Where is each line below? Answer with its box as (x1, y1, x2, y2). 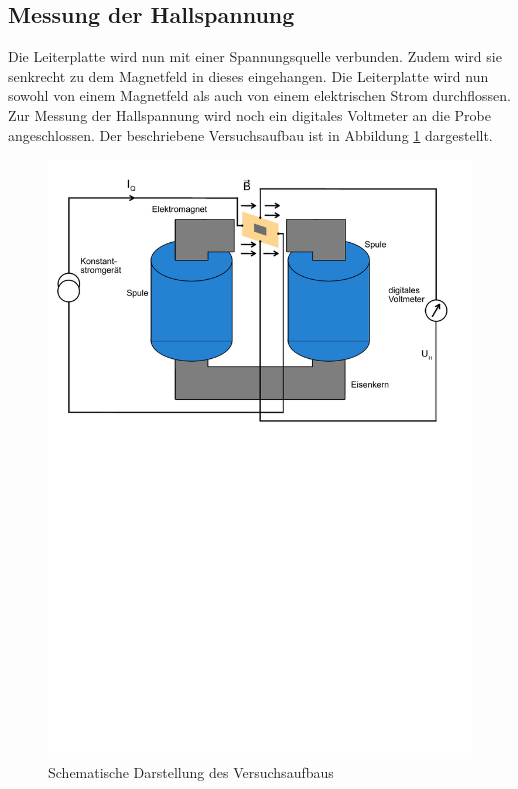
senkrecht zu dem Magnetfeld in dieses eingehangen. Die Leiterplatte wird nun (8, 65, 489, 86)
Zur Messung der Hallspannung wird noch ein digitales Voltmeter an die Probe (8, 104, 491, 125)
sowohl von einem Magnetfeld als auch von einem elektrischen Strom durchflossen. (8, 85, 511, 106)
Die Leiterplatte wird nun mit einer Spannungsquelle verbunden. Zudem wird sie (8, 46, 502, 67)
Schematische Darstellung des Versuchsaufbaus (48, 762, 334, 783)
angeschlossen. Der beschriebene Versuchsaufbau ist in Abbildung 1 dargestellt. (8, 124, 493, 145)
